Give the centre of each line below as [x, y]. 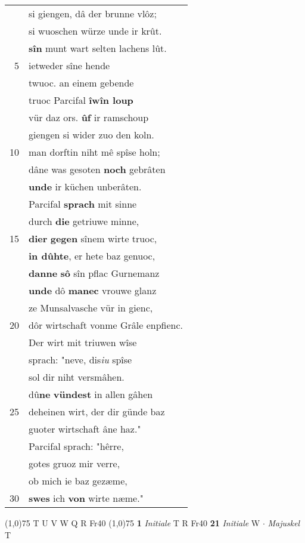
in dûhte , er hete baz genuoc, [92, 256]
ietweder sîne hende [69, 65]
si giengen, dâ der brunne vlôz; [93, 13]
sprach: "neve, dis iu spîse [80, 360]
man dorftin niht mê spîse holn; [94, 152]
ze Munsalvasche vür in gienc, [91, 308]
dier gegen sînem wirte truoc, [93, 238]
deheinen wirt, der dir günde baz [97, 411]
